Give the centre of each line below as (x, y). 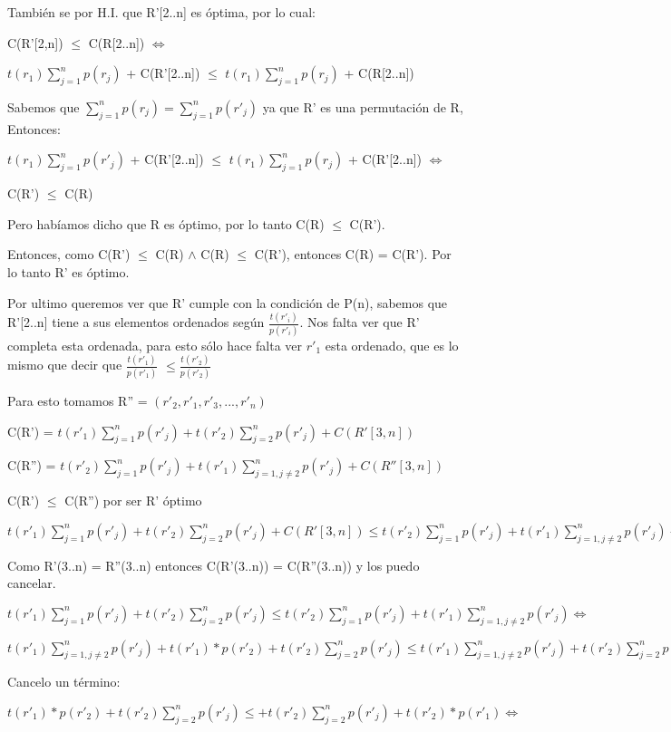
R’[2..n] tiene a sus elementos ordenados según (136, 322)
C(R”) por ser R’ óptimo (133, 501)
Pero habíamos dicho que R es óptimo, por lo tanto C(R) (166, 223)
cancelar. (32, 583)
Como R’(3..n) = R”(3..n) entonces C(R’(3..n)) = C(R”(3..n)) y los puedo (214, 565)
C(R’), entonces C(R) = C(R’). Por (353, 254)
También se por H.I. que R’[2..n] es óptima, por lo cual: (161, 12)
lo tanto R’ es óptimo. (68, 271)
